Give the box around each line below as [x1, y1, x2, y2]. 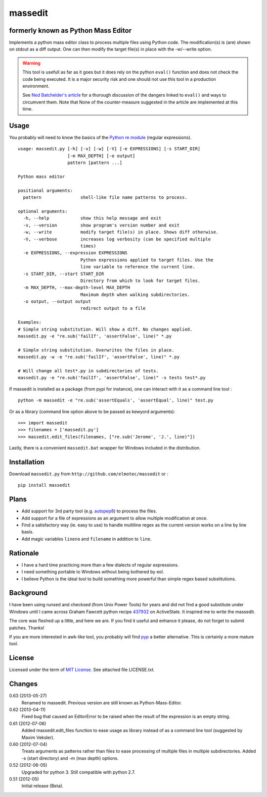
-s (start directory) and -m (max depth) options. [21, 755, 119, 761]
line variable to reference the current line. [80, 264, 195, 270]
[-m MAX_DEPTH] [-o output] [67, 153, 135, 159]
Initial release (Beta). [21, 783, 64, 789]
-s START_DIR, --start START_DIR [23, 271, 104, 277]
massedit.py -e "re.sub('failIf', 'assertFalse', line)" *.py [18, 334, 172, 339]
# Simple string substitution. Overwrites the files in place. [18, 347, 175, 353]
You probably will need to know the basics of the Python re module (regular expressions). [9, 134, 192, 141]
